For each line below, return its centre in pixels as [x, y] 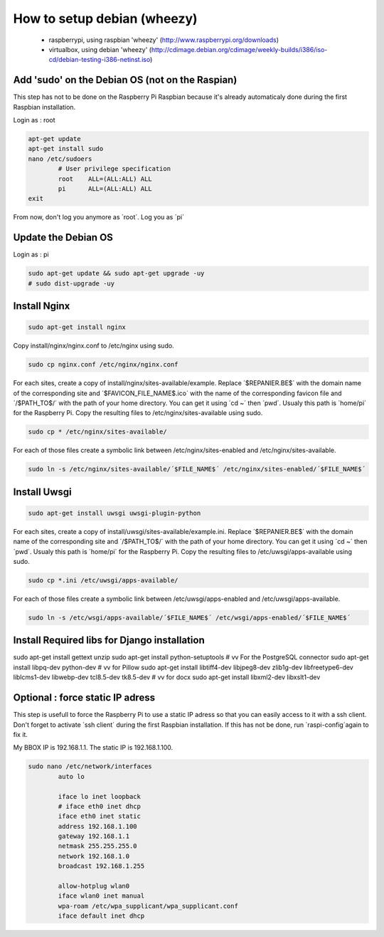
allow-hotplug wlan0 [94, 886]
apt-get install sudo [66, 149]
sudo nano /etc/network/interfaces [90, 766]
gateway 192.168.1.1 [94, 836]
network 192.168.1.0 [94, 856]
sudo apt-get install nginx [77, 327]
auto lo [71, 776]
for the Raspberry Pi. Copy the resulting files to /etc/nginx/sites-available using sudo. [138, 413]
